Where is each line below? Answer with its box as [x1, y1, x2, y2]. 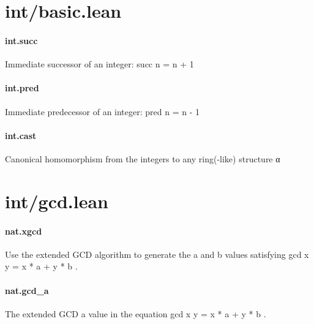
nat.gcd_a [5, 284, 49, 296]
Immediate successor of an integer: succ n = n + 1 [5, 58, 194, 70]
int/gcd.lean [5, 188, 109, 213]
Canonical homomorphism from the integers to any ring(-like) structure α [5, 152, 280, 165]
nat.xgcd [5, 224, 42, 237]
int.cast [5, 129, 37, 141]
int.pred [5, 81, 39, 94]
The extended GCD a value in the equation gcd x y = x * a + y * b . [5, 307, 266, 320]
